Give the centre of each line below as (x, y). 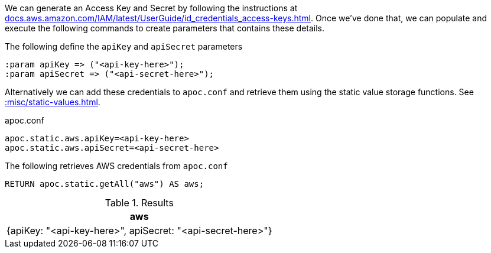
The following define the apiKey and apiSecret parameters (124, 46)
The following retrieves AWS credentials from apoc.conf (116, 166)
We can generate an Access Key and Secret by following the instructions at (151, 8)
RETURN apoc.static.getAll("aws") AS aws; (105, 184)
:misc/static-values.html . (53, 102)
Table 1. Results (139, 203)
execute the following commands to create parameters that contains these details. (165, 28)
